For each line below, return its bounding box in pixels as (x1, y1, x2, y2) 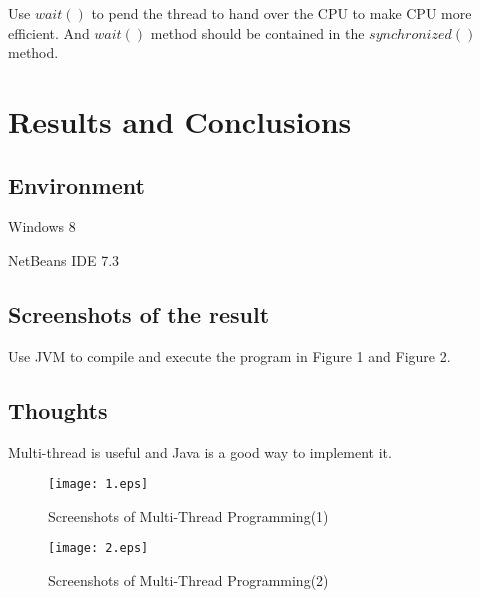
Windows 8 (8, 216, 76, 237)
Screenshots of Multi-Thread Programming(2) (48, 570, 329, 591)
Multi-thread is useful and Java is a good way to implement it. (8, 441, 392, 462)
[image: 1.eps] (48, 477, 149, 492)
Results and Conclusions (8, 100, 352, 141)
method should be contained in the (150, 22, 365, 43)
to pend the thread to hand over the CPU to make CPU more (91, 3, 472, 23)
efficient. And (8, 22, 90, 43)
